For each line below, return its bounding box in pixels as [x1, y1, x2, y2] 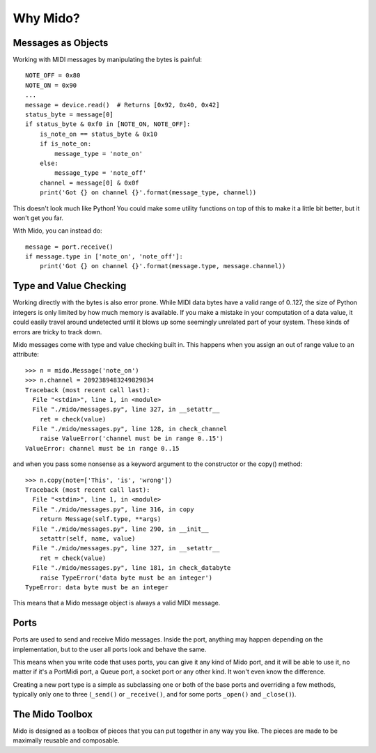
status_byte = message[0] [25, 111, 114, 118]
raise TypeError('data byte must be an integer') [39, 573, 212, 582]
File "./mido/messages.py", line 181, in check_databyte [32, 564, 231, 572]
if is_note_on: [39, 140, 92, 148]
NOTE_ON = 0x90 [25, 81, 77, 89]
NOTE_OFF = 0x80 [25, 72, 81, 79]
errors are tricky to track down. [13, 327, 102, 336]
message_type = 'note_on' [54, 150, 143, 157]
